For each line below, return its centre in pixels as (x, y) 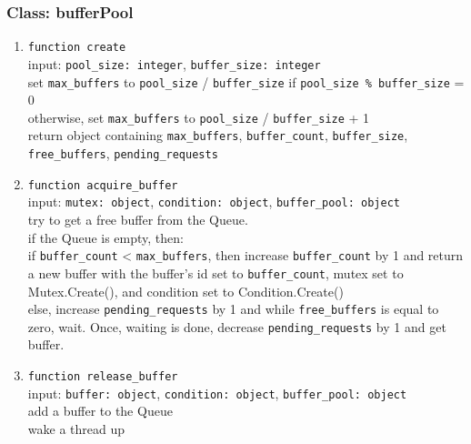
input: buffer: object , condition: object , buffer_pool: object (217, 393)
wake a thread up (76, 428)
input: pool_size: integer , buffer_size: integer (174, 63)
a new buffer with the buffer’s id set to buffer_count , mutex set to (215, 272)
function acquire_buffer (103, 185)
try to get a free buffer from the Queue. (138, 220)
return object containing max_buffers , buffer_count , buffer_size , (218, 135)
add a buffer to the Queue (100, 411)
